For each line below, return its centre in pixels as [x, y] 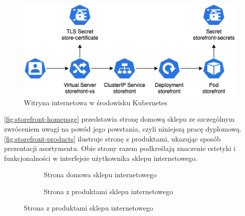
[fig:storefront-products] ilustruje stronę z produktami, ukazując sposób [112, 138]
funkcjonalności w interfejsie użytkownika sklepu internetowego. [101, 158]
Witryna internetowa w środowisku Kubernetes [96, 102]
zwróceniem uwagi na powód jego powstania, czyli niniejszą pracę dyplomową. [123, 128]
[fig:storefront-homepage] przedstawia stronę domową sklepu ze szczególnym [120, 119]
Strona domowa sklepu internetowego [100, 175]
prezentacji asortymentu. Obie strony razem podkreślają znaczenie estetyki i [120, 148]
